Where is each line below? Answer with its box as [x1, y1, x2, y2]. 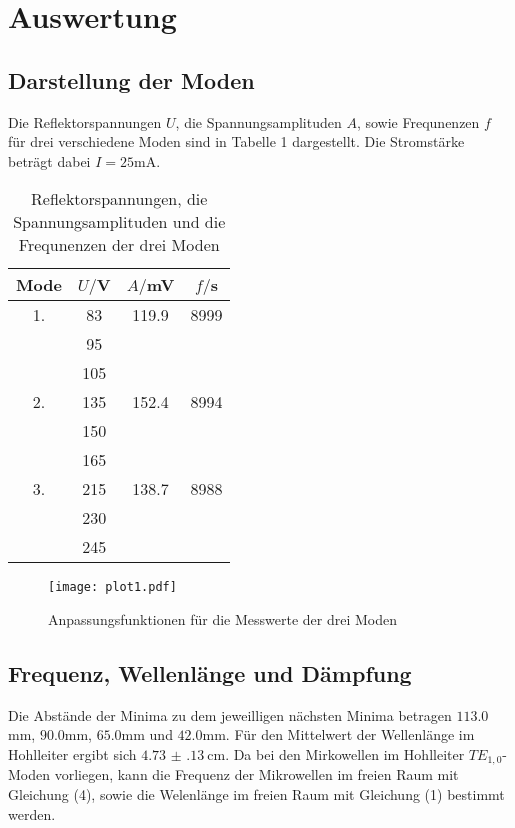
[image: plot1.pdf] [48, 580, 177, 595]
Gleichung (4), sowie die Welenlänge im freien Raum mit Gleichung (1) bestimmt [8, 784, 505, 805]
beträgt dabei [8, 150, 91, 171]
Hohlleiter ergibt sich [8, 744, 137, 764]
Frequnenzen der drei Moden [18, 233, 220, 257]
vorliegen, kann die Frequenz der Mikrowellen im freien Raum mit [54, 764, 459, 785]
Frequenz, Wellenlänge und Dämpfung [8, 658, 412, 688]
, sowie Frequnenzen [356, 111, 480, 132]
